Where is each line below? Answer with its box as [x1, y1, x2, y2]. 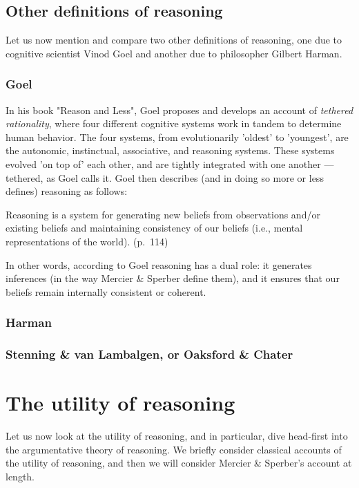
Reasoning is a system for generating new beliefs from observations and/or [6, 207, 320, 221]
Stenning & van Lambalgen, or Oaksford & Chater [6, 346, 293, 363]
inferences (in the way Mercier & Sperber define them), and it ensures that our [6, 271, 340, 285]
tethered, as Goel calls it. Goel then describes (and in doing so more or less [6, 170, 324, 185]
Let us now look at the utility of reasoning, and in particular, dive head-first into [6, 429, 348, 443]
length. [6, 469, 35, 483]
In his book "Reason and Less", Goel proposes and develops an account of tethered [6, 102, 353, 117]
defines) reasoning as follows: [6, 184, 128, 198]
